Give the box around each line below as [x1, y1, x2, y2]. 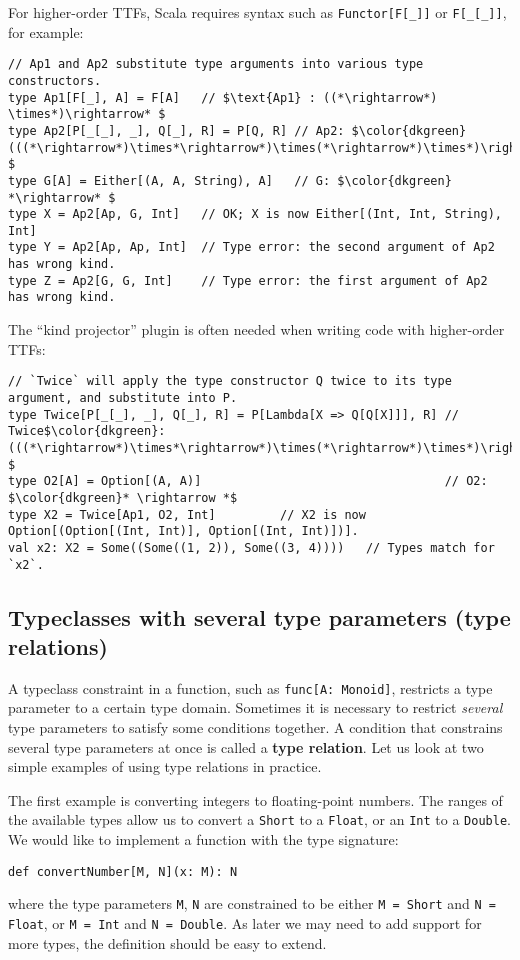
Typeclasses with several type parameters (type [8, 601, 511, 632]
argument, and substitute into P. [8, 390, 238, 405]
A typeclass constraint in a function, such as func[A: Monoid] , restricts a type [8, 677, 493, 698]
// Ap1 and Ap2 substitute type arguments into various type [8, 57, 424, 72]
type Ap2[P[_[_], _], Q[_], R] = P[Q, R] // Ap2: [8, 123, 345, 138]
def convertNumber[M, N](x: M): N [8, 864, 238, 879]
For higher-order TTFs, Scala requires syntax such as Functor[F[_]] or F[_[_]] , [8, 2, 507, 22]
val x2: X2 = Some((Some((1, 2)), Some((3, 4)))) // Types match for [8, 540, 495, 555]
